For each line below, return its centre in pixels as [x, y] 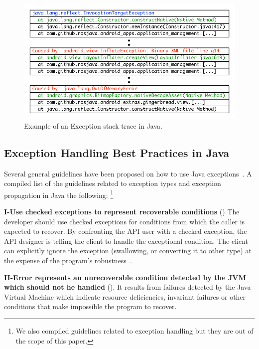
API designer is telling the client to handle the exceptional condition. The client [126, 241]
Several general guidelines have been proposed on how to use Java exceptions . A [128, 173]
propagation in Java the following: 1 [59, 194]
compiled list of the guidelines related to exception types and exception [113, 183]
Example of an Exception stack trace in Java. [93, 125]
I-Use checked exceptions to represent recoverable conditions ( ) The [122, 212]
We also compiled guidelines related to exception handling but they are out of [134, 330]
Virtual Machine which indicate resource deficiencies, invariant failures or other [125, 296]
